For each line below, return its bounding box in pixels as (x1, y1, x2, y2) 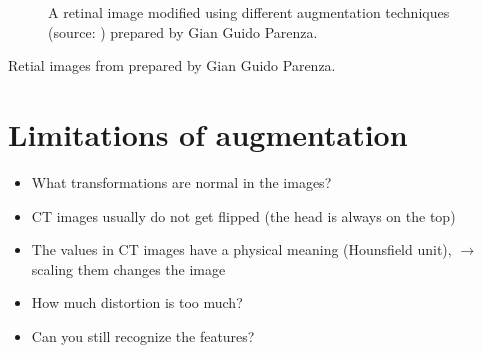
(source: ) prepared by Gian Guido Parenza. (48, 21, 318, 42)
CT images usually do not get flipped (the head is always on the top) (31, 205, 456, 226)
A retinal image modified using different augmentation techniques (48, 2, 450, 22)
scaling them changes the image (31, 258, 226, 279)
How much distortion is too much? (31, 292, 243, 313)
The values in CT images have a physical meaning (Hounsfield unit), (31, 239, 452, 260)
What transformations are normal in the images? (31, 171, 332, 192)
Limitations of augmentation (8, 113, 408, 154)
